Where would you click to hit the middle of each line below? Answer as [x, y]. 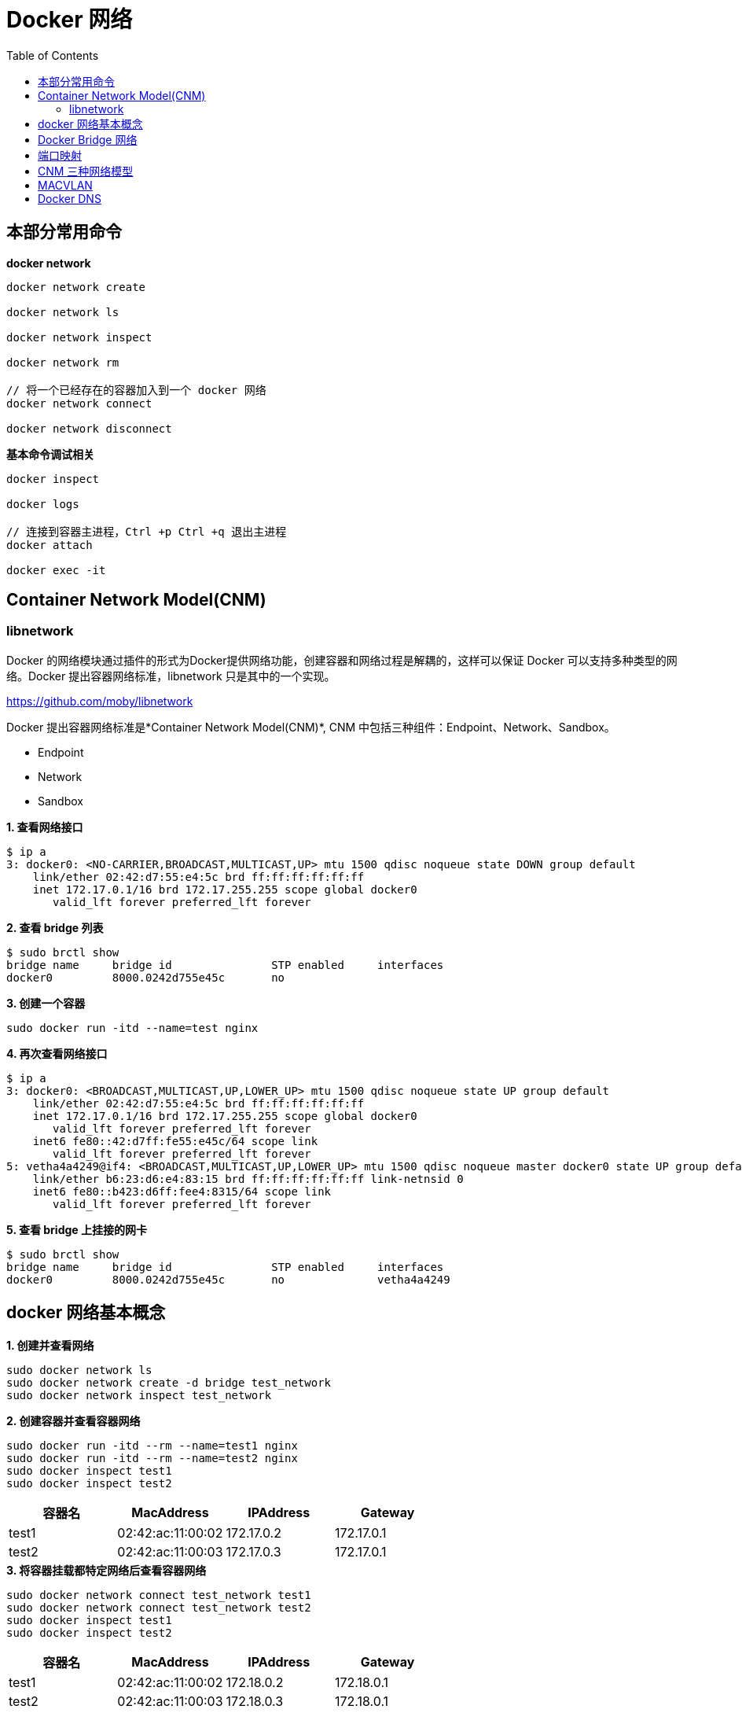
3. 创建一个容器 [46, 1003]
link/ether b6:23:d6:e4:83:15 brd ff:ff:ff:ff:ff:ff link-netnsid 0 [248, 1179]
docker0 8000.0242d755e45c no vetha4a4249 [228, 1279]
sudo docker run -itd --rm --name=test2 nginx [152, 1458]
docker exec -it [56, 570]
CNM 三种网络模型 [86, 171]
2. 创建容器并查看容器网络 [73, 1420]
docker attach [50, 545]
